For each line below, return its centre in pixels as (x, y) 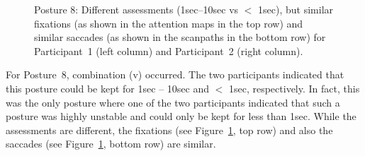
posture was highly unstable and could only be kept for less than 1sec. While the (181, 116)
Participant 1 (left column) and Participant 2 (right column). (169, 50)
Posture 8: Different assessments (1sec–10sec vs (136, 9)
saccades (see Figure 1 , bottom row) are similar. (111, 144)
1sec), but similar (296, 9)
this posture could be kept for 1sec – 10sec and (107, 88)
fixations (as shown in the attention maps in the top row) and (169, 23)
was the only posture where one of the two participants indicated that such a (173, 102)
